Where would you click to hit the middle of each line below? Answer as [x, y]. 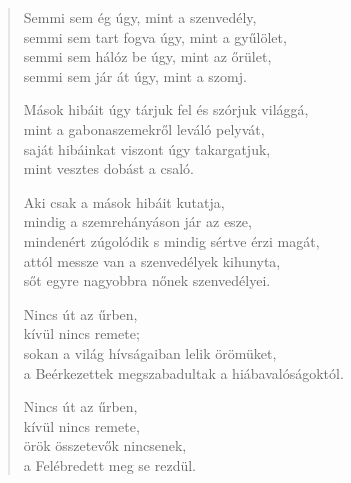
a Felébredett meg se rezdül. [110, 464]
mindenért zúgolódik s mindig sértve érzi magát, [171, 240]
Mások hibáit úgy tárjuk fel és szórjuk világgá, [166, 109]
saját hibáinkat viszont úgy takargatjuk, [147, 148]
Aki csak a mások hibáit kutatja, [124, 201]
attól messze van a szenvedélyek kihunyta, [152, 260]
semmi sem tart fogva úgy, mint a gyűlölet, [155, 36]
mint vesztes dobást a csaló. [109, 168]
